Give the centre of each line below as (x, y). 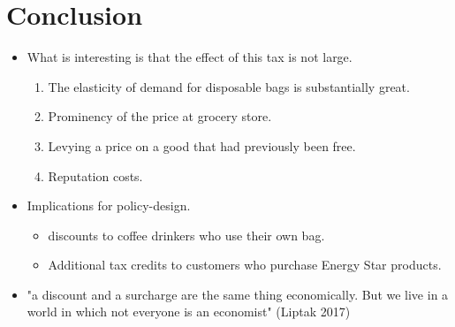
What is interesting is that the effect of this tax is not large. (190, 57)
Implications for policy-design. (109, 205)
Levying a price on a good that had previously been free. (202, 145)
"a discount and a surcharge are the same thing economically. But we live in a (238, 294)
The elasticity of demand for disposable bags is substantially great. (229, 86)
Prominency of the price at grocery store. (160, 116)
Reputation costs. (95, 175)
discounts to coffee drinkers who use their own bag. (186, 235)
